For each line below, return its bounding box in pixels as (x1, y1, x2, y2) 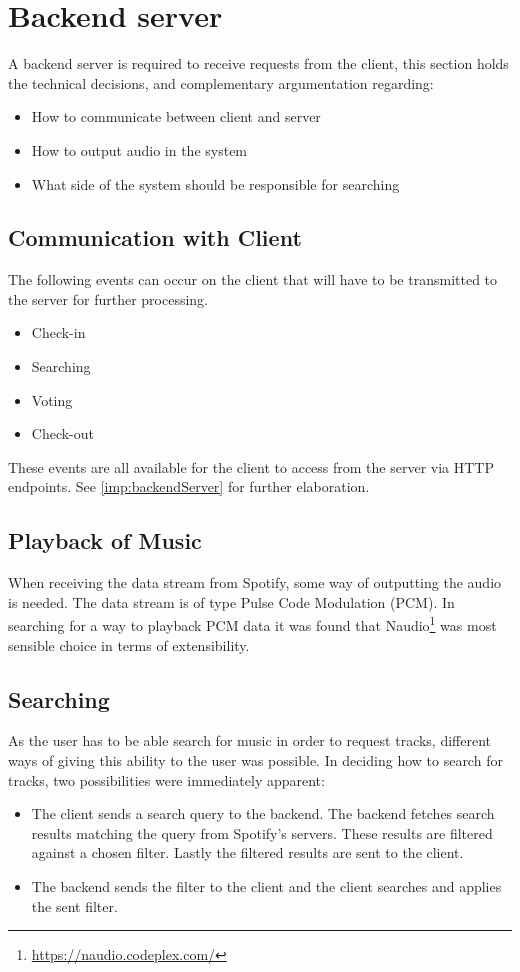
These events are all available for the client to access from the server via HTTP (8, 456, 495, 477)
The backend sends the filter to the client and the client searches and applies (31, 876, 502, 897)
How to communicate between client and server (31, 106, 321, 127)
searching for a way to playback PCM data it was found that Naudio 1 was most (8, 612, 497, 636)
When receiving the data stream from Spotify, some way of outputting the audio (8, 572, 502, 593)
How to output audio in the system (31, 139, 248, 160)
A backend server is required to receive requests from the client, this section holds (8, 53, 509, 74)
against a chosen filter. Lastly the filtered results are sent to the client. (31, 842, 464, 863)
